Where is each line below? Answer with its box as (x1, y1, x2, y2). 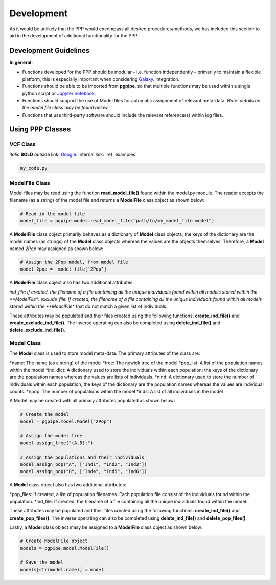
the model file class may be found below (22, 105, 108, 111)
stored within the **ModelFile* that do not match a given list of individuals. (9, 303, 168, 309)
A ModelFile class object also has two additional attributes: (9, 279, 134, 286)
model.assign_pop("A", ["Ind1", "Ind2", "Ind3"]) (20, 461, 147, 467)
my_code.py (20, 165, 48, 171)
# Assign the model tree (20, 433, 83, 439)
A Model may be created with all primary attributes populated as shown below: (9, 398, 175, 404)
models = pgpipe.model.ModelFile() (20, 545, 109, 551)
